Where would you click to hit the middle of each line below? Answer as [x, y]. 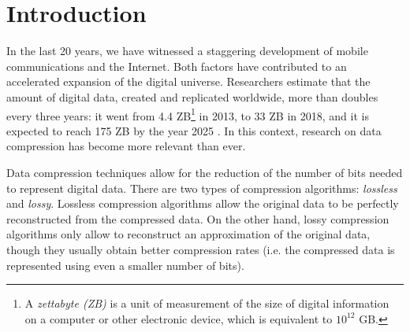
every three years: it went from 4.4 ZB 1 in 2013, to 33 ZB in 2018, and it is [188, 114]
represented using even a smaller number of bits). [125, 265]
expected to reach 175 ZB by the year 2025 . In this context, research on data [194, 130]
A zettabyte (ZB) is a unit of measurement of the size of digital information [207, 303]
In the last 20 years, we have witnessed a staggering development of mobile [187, 51]
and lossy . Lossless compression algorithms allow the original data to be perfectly [203, 203]
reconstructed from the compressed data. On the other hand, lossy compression [198, 218]
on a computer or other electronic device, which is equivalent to [179, 318]
